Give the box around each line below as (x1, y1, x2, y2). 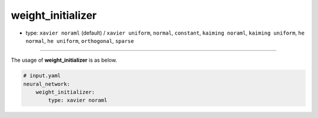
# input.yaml (23, 72, 61, 79)
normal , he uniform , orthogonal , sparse (25, 37, 134, 44)
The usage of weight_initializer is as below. (11, 56, 117, 64)
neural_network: (23, 80, 71, 87)
